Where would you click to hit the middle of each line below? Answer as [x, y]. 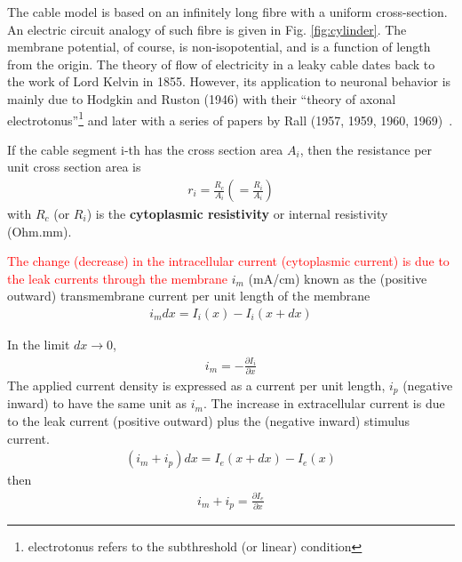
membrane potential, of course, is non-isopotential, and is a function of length [219, 47]
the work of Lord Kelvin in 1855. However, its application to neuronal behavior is [229, 81]
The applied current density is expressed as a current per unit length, [196, 385]
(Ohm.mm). [40, 231]
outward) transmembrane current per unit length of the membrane [189, 296]
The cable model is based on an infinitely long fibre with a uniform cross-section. [227, 12]
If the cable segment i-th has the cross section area [145, 149]
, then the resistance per [366, 149]
